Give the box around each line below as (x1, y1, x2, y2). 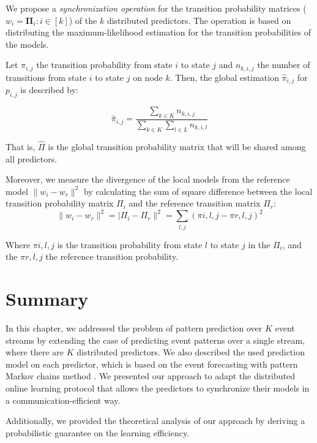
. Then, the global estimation (170, 70, 279, 83)
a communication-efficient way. (6, 393, 121, 406)
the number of (257, 58, 310, 71)
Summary (6, 286, 89, 311)
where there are (6, 346, 64, 358)
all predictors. (6, 152, 58, 165)
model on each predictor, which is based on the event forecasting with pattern (6, 357, 298, 370)
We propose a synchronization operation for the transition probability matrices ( (6, 2, 307, 14)
